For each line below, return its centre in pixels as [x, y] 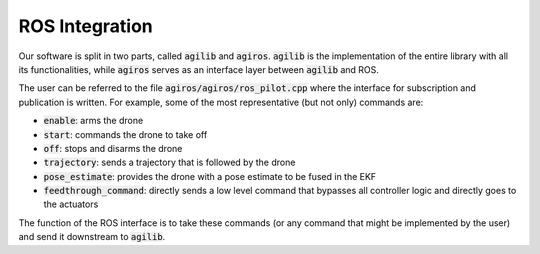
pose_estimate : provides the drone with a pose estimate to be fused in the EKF [210, 176]
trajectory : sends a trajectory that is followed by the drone [169, 162]
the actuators [71, 204]
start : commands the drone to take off [125, 134]
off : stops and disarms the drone [113, 148]
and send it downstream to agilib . [92, 237]
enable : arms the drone [93, 121]
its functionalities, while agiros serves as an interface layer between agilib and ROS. [199, 69]
